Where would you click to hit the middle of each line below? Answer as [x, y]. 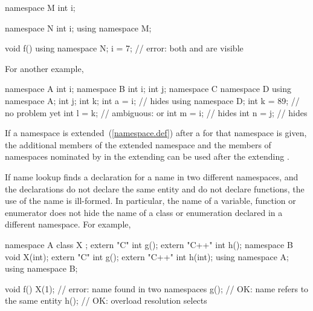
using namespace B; [41, 268]
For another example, [44, 68]
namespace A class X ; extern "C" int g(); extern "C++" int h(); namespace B [149, 244]
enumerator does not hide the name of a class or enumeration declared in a [144, 212]
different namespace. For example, [68, 224]
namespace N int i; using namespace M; [78, 28]
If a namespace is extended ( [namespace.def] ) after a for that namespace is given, [156, 133]
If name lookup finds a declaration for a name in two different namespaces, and [152, 176]
